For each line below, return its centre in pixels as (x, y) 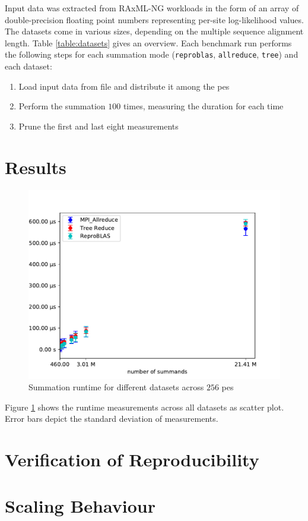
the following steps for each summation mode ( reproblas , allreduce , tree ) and (152, 54)
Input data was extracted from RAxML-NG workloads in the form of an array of (152, 8)
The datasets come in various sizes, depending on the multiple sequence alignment (154, 31)
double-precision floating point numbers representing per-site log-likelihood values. (154, 19)
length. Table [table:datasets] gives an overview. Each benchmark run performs (148, 42)
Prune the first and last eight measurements (99, 126)
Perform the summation (62, 106)
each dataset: (28, 66)
